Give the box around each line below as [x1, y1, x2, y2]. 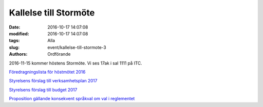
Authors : [9, 51, 28, 57]
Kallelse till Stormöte [9, 7, 95, 18]
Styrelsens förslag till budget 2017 [9, 87, 77, 92]
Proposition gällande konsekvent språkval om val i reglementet [9, 96, 135, 102]
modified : [9, 31, 29, 36]
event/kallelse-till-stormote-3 [47, 44, 107, 50]
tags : [9, 38, 20, 44]
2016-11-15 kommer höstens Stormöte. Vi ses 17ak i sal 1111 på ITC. [9, 60, 142, 66]
